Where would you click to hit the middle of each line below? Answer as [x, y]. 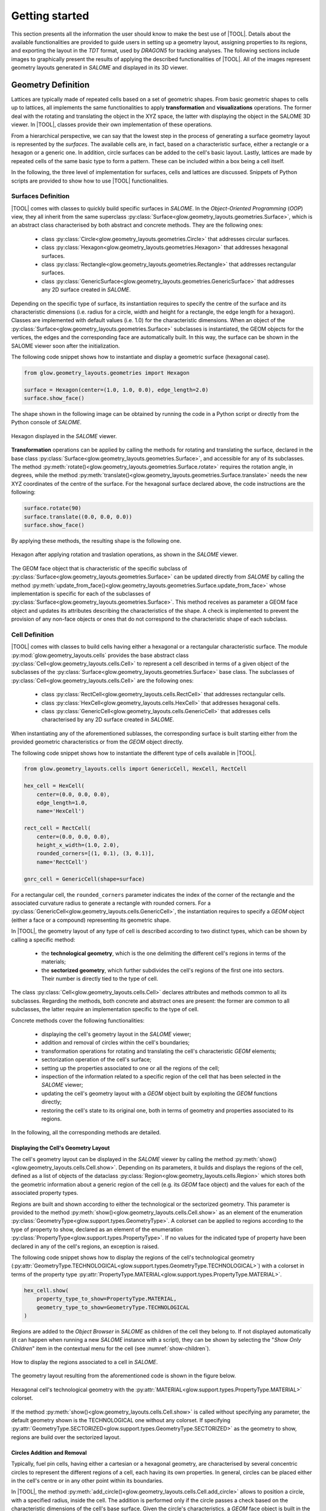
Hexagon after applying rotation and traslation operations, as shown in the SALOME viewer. [125, 555]
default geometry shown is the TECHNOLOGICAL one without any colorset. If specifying [121, 1420]
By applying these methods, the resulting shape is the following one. [96, 540]
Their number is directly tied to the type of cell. [100, 979]
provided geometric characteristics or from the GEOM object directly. [97, 742]
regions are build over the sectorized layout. [66, 1437]
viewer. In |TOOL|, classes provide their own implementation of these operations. [112, 125]
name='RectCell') [62, 862]
